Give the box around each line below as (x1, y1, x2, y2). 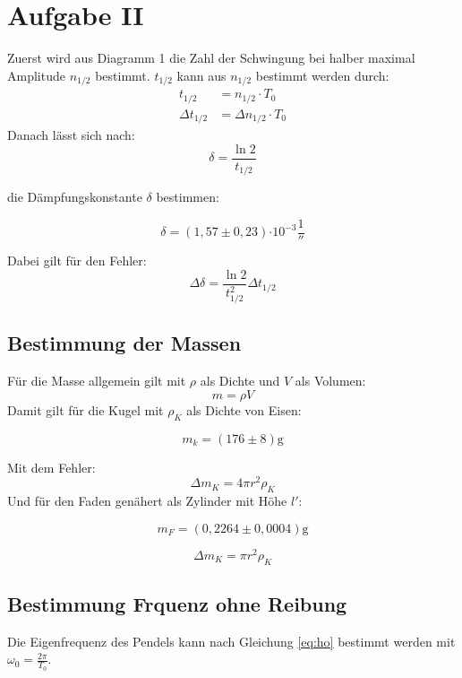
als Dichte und (200, 371, 280, 390)
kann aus (176, 65, 227, 84)
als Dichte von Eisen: (186, 400, 302, 419)
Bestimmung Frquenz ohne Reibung (7, 589, 347, 617)
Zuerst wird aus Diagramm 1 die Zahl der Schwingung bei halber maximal (7, 48, 415, 67)
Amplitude (7, 65, 65, 84)
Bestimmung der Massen (7, 329, 242, 357)
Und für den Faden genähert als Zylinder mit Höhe (7, 491, 287, 510)
